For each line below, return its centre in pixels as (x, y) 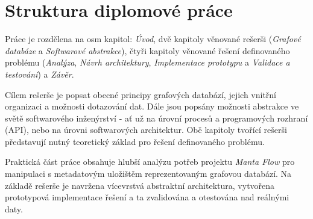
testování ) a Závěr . (40, 74)
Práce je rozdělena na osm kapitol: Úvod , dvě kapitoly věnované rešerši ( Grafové (153, 39)
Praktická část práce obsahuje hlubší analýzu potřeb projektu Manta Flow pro (150, 162)
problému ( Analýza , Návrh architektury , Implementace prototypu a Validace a (147, 62)
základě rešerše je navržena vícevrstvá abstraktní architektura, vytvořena (140, 185)
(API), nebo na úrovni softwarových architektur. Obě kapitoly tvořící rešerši (146, 130)
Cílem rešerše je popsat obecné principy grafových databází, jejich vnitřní (141, 94)
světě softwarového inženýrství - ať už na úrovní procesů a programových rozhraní (156, 118)
